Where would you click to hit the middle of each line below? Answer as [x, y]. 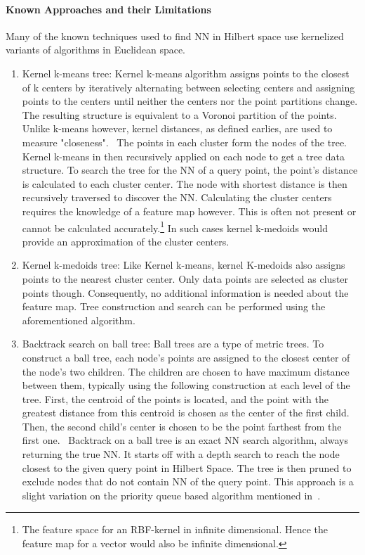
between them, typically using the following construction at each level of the [186, 385]
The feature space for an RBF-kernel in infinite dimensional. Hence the [175, 529]
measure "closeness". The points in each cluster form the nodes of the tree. [185, 142]
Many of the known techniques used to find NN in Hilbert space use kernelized [175, 36]
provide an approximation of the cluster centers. [126, 241]
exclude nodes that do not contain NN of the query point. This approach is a [188, 481]
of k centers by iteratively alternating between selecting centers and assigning [188, 87]
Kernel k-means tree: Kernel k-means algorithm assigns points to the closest [186, 73]
